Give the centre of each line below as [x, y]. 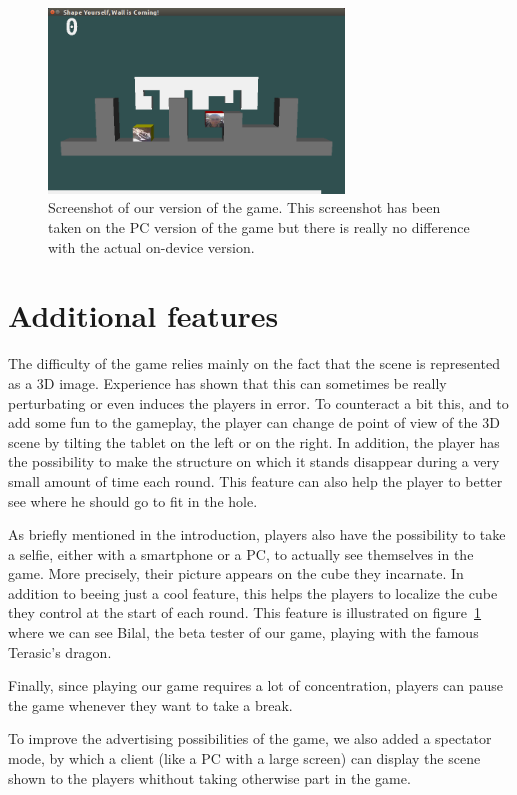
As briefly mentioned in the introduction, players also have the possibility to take [257, 534]
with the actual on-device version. [151, 246]
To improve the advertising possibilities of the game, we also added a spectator [250, 738]
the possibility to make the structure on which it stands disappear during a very [254, 461]
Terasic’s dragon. [60, 651]
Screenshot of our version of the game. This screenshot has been [244, 207]
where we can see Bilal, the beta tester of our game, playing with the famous [243, 632]
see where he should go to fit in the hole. [133, 500]
